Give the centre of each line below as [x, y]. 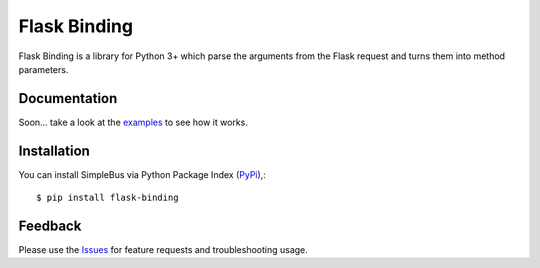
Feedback [50, 225]
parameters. [43, 69]
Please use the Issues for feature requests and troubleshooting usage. [163, 250]
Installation [54, 150]
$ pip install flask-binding [107, 198]
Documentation [68, 98]
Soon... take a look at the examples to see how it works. [133, 122]
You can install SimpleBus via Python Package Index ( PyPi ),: [142, 174]
